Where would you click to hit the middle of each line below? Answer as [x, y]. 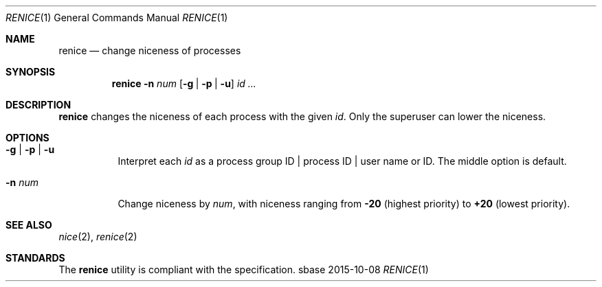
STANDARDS [35, 258]
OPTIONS [27, 138]
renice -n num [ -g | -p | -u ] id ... [184, 83]
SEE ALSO [29, 225]
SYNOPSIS [31, 72]
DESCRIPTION [38, 105]
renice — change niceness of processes [150, 50]
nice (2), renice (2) [98, 237]
